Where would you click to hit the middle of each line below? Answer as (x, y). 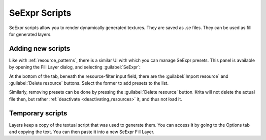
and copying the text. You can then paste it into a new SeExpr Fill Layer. (82, 132)
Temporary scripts (38, 113)
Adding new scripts (40, 49)
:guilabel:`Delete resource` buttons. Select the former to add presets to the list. (89, 83)
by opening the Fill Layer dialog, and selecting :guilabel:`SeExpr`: (75, 67)
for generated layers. (30, 34)
